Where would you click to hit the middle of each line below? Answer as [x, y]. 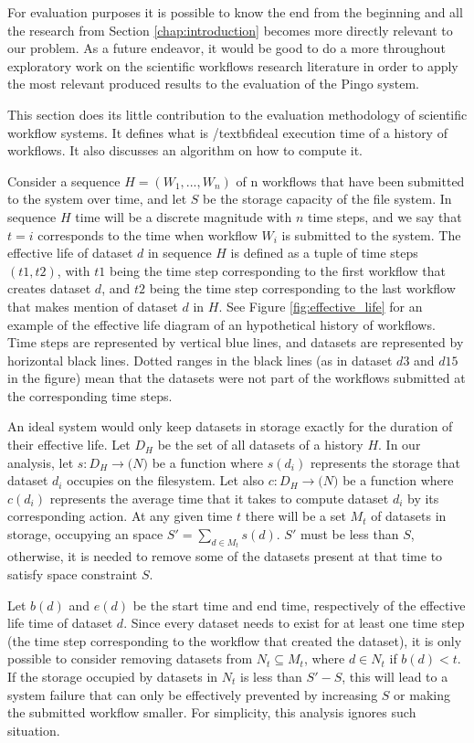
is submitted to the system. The [371, 234]
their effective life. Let [69, 445]
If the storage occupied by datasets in [113, 677]
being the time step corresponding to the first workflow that [278, 270]
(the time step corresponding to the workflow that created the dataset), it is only [235, 640]
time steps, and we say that [384, 216]
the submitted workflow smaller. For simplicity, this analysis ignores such [212, 712]
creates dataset [49, 288]
